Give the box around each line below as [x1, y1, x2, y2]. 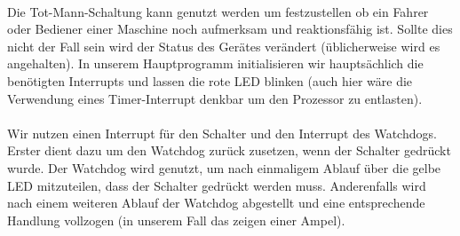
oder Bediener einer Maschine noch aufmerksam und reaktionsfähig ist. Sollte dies [7, 20, 453, 38]
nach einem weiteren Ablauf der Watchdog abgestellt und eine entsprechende [7, 193, 425, 212]
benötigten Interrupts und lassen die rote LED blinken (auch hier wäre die [7, 71, 413, 90]
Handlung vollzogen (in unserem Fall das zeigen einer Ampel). [7, 210, 345, 229]
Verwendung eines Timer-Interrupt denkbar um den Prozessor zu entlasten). [7, 89, 423, 107]
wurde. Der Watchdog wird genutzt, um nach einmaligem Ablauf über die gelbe [7, 158, 441, 177]
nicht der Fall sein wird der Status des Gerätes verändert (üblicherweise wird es [7, 36, 440, 55]
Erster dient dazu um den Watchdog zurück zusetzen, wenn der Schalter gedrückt [7, 141, 451, 160]
